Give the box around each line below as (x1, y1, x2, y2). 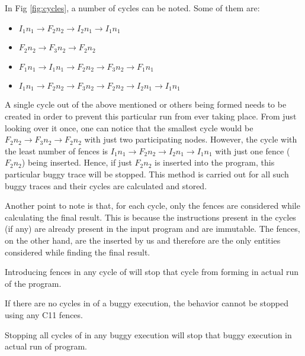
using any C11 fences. (5, 308, 83, 321)
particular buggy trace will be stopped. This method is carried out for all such (5, 167, 289, 180)
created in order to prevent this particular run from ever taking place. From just (5, 110, 297, 122)
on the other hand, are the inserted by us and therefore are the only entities (5, 234, 281, 246)
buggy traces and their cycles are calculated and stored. (5, 179, 207, 192)
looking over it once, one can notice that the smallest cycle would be (5, 121, 253, 134)
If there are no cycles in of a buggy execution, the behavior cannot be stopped (5, 297, 288, 309)
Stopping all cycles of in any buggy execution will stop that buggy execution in (5, 328, 292, 341)
